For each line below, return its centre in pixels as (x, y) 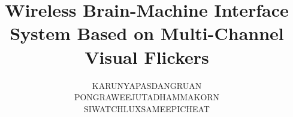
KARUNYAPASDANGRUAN (147, 85)
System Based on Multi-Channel (147, 33)
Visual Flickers (147, 56)
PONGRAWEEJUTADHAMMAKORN (147, 97)
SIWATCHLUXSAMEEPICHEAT (147, 108)
